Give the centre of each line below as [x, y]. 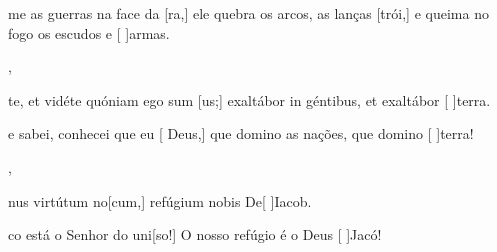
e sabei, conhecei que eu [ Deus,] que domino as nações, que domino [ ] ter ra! [241, 133]
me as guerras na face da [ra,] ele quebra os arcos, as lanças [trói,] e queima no [248, 13]
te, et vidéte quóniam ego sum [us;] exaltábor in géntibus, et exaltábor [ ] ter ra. [249, 99]
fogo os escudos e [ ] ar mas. [89, 32]
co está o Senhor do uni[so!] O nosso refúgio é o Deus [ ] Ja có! [195, 234]
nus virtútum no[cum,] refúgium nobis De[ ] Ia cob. [160, 200]
